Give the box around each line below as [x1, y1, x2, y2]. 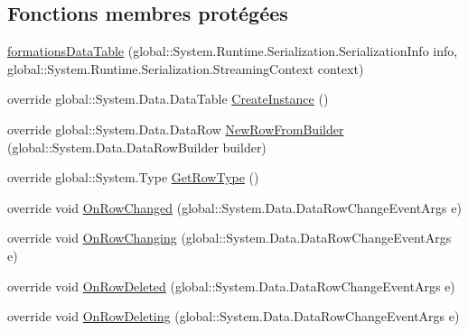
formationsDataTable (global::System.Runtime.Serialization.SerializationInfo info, [7, 41, 458, 60]
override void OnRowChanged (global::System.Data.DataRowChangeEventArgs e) [7, 198, 462, 217]
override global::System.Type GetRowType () [7, 168, 259, 187]
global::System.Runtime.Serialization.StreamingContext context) [7, 59, 364, 78]
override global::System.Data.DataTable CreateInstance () [7, 89, 329, 108]
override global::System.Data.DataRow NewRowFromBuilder [7, 119, 344, 138]
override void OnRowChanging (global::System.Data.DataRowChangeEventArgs [7, 228, 452, 247]
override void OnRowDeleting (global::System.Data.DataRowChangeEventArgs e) [7, 307, 460, 326]
